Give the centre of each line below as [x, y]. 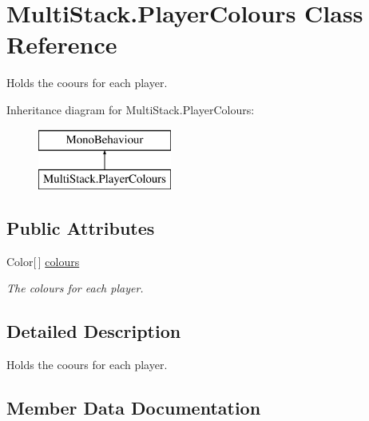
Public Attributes [81, 228]
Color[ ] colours [43, 261]
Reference [62, 44]
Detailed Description [94, 331]
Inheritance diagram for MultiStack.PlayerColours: [131, 109]
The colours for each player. [75, 288]
